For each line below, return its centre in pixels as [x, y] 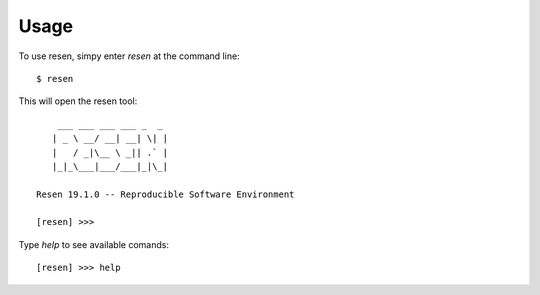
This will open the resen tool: [78, 101]
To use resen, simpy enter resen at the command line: [129, 56]
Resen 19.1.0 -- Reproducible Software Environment [165, 194]
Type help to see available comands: [94, 244]
